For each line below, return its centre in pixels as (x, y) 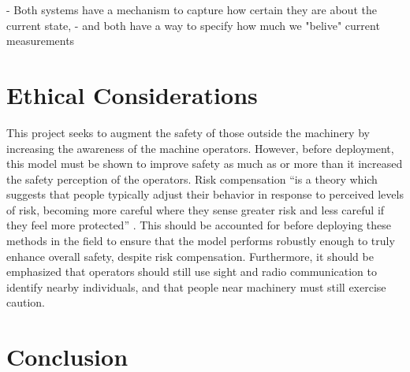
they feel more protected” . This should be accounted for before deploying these (199, 225)
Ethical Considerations (132, 94)
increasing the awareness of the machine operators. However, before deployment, (200, 148)
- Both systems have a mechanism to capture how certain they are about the (192, 9)
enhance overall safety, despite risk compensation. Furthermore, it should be (190, 256)
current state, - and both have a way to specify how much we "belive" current (193, 25)
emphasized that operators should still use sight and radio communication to (192, 272)
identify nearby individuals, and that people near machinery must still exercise (196, 286)
